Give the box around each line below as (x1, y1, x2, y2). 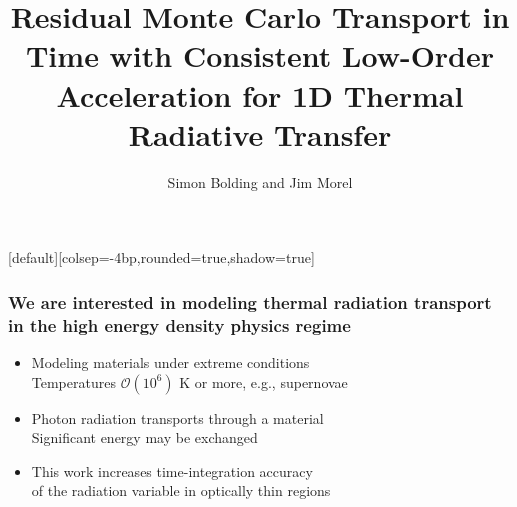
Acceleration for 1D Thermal (56, 74, 464, 115)
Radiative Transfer (128, 113, 392, 154)
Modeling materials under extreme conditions (31, 352, 310, 373)
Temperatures (31, 371, 116, 392)
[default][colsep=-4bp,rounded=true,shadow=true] (8, 247, 315, 268)
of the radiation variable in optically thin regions (31, 480, 331, 501)
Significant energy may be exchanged (31, 427, 258, 448)
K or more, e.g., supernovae (179, 371, 348, 392)
